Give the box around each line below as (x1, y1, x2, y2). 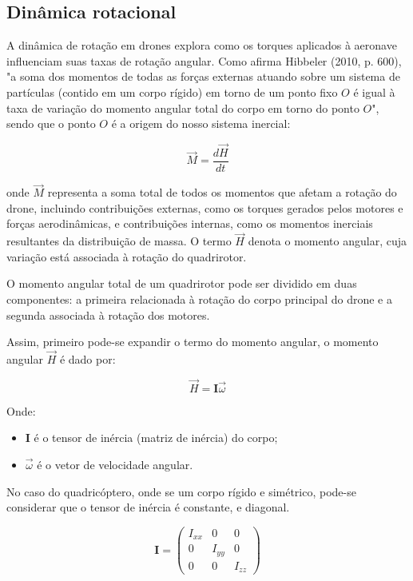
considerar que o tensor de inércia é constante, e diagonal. (6, 499, 290, 515)
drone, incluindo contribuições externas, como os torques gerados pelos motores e (6, 199, 403, 216)
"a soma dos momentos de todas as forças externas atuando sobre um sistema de (6, 68, 400, 85)
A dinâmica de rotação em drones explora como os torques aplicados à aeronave (6, 37, 397, 54)
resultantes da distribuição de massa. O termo (6, 233, 232, 249)
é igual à (353, 83, 395, 100)
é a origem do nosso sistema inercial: (111, 115, 291, 132)
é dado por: (59, 351, 116, 368)
